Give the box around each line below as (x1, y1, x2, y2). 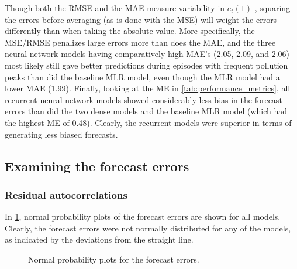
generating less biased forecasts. (5, 128, 118, 140)
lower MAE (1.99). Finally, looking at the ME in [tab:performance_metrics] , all (5, 82, 291, 94)
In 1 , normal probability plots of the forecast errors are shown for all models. (5, 210, 281, 223)
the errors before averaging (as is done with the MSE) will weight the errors (5, 13, 277, 25)
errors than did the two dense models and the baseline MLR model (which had (5, 105, 288, 117)
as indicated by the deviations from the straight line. (5, 233, 194, 246)
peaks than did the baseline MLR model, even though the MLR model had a (5, 70, 280, 83)
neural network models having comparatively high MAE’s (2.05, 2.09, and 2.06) (5, 47, 290, 60)
